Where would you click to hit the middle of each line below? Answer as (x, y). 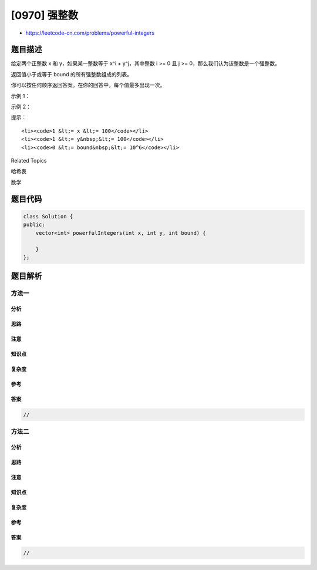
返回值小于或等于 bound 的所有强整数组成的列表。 (71, 74)
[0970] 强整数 (45, 15)
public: (34, 225)
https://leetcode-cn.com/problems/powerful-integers (90, 33)
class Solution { (48, 216)
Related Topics (29, 160)
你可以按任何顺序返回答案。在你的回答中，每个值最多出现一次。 (88, 85)
